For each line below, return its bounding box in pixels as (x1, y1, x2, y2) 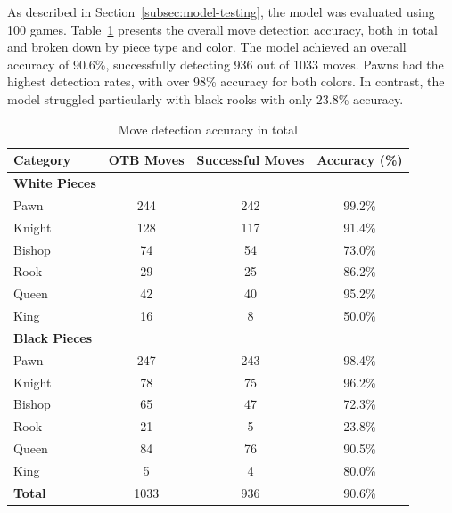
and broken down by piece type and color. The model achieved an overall (7, 37, 407, 56)
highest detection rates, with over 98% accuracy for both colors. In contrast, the (7, 72, 445, 91)
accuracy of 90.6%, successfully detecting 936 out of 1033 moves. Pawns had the (7, 54, 444, 73)
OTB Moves (108, 151, 185, 169)
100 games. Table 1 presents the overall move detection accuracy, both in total (7, 20, 438, 38)
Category (13, 151, 71, 169)
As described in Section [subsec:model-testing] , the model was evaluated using (7, 3, 435, 20)
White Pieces (13, 174, 96, 191)
